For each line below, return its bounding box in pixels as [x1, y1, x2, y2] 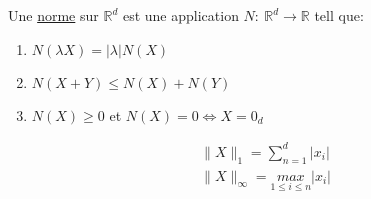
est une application [122, 5, 239, 25]
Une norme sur [8, 5, 99, 25]
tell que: [314, 5, 364, 25]
